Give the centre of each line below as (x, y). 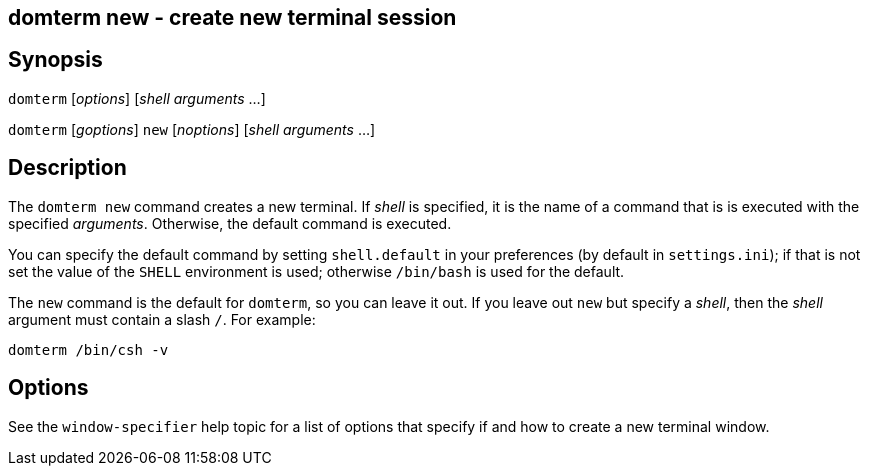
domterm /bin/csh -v (88, 349)
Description (67, 168)
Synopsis (55, 60)
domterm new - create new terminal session (232, 17)
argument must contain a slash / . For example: (162, 319)
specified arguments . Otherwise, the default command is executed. (230, 223)
